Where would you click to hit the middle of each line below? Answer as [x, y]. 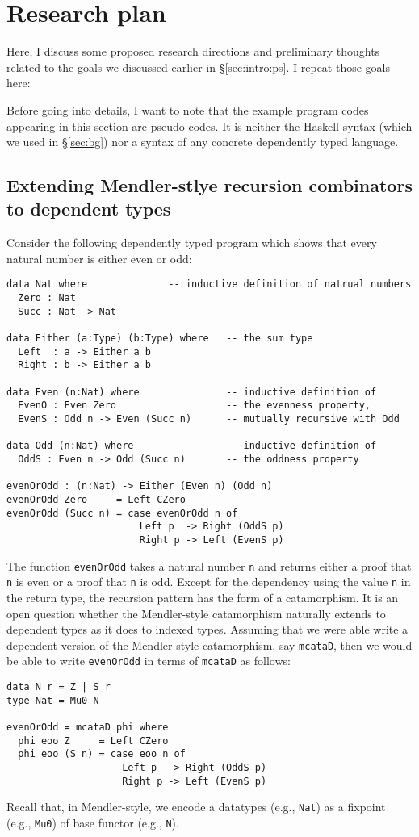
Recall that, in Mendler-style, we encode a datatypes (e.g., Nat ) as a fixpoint [196, 807]
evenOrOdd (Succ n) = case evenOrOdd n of [122, 513]
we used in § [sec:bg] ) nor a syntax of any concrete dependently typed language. [203, 142]
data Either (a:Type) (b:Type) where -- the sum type [160, 339]
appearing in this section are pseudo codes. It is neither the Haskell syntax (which [209, 126]
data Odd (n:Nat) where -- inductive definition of [192, 446]
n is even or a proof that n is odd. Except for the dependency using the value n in [209, 582]
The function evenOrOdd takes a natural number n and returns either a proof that [209, 565]
